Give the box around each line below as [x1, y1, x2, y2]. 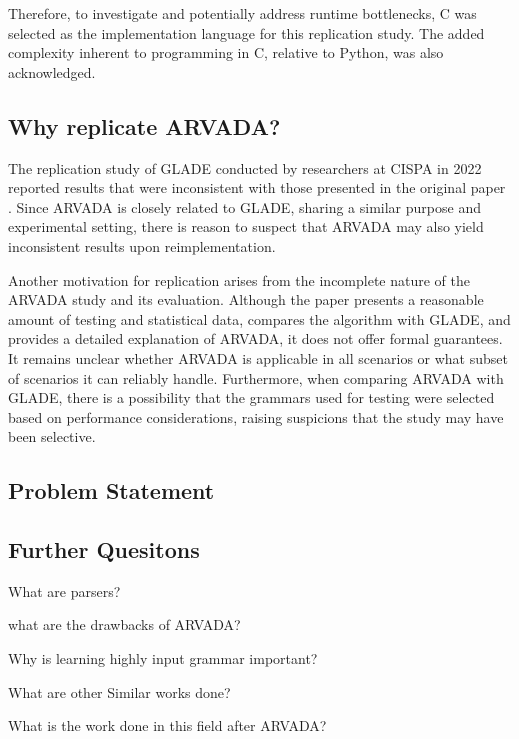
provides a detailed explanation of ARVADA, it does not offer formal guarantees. [8, 328, 503, 349]
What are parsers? [8, 580, 121, 601]
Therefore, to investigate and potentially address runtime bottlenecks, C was [8, 3, 477, 23]
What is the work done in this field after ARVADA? [8, 715, 327, 736]
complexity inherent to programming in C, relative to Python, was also [8, 42, 444, 63]
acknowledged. [8, 61, 96, 82]
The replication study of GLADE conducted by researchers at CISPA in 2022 [8, 157, 482, 178]
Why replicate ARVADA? [8, 110, 281, 141]
